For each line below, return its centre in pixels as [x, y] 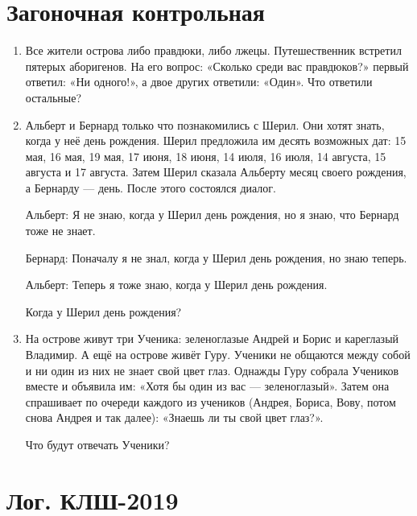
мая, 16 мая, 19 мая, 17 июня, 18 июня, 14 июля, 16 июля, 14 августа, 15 [206, 156]
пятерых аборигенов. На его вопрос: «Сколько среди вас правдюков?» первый [217, 66]
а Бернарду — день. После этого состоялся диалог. [151, 187]
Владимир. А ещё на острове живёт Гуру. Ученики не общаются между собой [218, 355]
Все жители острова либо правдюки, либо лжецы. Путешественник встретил [213, 50]
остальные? [54, 97]
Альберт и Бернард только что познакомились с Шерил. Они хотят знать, [205, 124]
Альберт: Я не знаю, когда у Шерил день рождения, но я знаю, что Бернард [212, 215]
